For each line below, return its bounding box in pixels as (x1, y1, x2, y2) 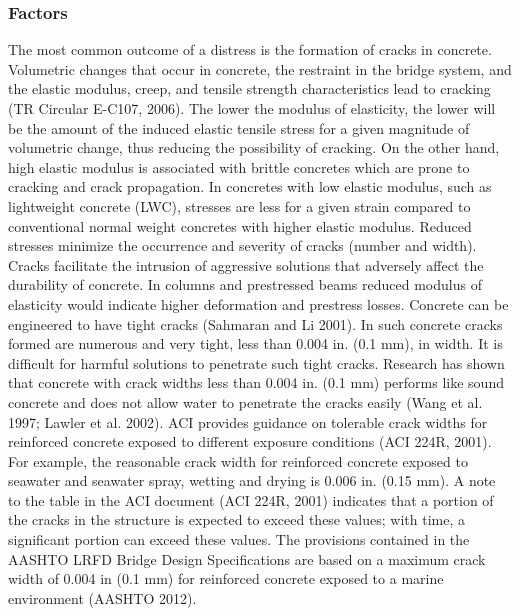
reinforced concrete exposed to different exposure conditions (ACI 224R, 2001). (8, 431, 492, 452)
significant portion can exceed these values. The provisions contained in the (8, 529, 470, 550)
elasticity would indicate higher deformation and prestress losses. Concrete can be (8, 293, 509, 314)
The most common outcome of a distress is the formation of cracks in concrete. (8, 39, 492, 60)
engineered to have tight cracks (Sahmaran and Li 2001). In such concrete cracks (8, 313, 503, 334)
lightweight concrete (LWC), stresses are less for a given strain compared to (8, 195, 471, 216)
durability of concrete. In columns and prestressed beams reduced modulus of (8, 274, 482, 295)
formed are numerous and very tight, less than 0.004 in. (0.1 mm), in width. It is (8, 333, 503, 354)
